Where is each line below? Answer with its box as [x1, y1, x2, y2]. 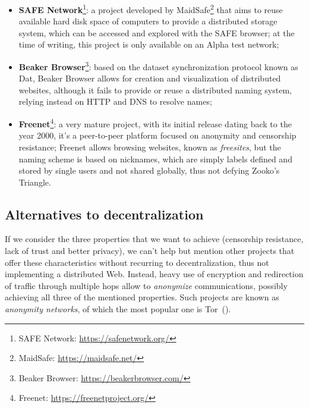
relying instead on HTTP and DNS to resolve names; [18, 95, 212, 108]
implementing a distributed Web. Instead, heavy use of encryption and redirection [5, 268, 304, 280]
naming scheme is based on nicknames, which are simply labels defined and [18, 152, 292, 165]
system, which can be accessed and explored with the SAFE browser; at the [18, 26, 295, 39]
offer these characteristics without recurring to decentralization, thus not [5, 256, 269, 268]
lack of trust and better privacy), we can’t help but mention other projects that [5, 244, 295, 257]
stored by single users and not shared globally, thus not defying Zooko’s [18, 164, 280, 177]
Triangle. [18, 175, 51, 188]
